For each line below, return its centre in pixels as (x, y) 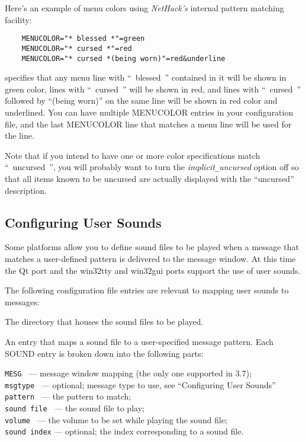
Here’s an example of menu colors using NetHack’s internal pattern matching (145, 8)
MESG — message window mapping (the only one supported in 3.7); (128, 373)
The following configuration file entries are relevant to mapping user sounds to (147, 290)
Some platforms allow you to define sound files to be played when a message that (152, 247)
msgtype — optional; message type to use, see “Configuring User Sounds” (140, 384)
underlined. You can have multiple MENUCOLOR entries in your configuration (149, 112)
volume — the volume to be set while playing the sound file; (116, 419)
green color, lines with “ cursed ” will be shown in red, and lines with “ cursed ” (153, 89)
